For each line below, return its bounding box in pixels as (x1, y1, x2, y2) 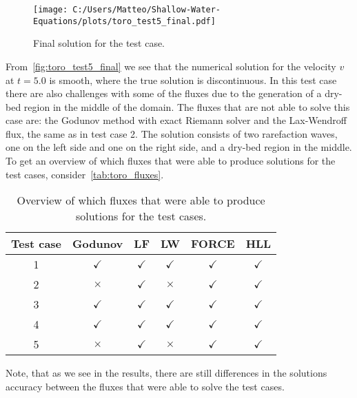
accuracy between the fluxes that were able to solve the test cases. (6, 379, 285, 393)
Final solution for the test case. (33, 36, 165, 50)
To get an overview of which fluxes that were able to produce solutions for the (6, 154, 336, 168)
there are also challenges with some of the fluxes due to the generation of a (6, 86, 322, 101)
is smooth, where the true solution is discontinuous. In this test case (49, 72, 337, 87)
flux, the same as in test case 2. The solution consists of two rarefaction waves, (6, 126, 338, 140)
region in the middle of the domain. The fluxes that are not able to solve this (23, 99, 350, 114)
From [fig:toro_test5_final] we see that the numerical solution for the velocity (6, 59, 336, 73)
